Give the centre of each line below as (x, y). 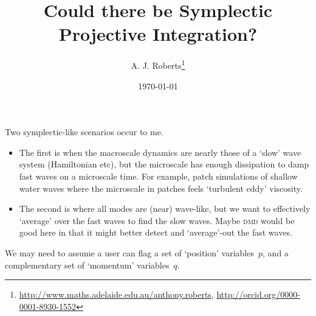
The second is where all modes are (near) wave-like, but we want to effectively (165, 209)
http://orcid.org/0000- (258, 294)
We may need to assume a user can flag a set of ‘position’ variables (129, 252)
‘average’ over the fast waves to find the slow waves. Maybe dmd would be (157, 220)
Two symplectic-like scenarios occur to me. (84, 132)
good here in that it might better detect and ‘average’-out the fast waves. (156, 232)
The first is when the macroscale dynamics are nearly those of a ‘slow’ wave (160, 152)
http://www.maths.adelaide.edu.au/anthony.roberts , (116, 294)
